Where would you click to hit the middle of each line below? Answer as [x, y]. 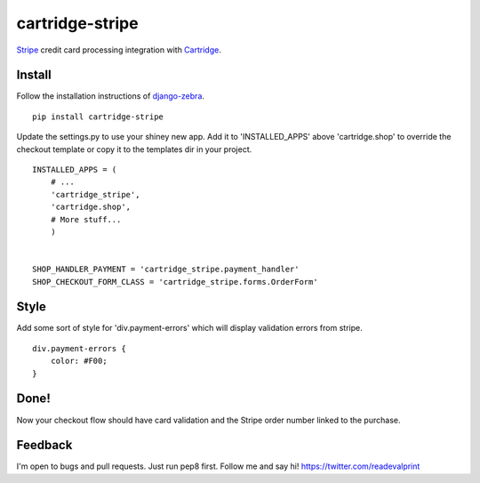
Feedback [44, 445]
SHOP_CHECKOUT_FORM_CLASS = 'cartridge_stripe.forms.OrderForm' [176, 282]
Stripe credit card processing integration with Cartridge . [119, 50]
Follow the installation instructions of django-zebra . [110, 96]
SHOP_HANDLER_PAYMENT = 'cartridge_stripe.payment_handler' [166, 270]
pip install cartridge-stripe [98, 117]
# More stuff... [86, 219]
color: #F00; [79, 361]
